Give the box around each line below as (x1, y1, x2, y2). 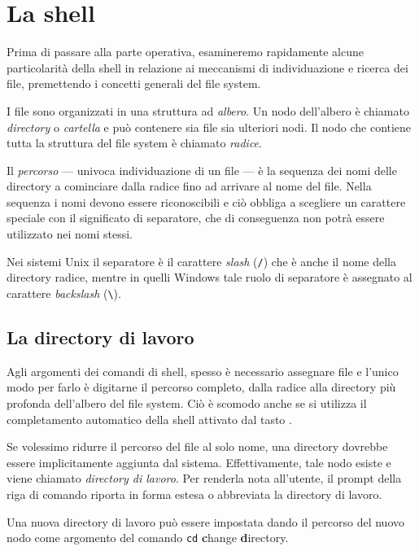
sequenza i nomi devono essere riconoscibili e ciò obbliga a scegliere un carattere (7, 193, 406, 210)
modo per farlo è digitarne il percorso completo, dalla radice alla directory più (7, 378, 396, 396)
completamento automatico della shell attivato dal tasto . (7, 410, 292, 427)
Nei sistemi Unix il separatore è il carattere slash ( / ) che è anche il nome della (7, 252, 397, 269)
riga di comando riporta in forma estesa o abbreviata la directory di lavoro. (7, 485, 382, 502)
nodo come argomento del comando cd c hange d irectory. (7, 529, 289, 546)
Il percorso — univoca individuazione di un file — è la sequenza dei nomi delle (7, 161, 397, 178)
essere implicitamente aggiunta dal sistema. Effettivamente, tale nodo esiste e (7, 453, 391, 470)
